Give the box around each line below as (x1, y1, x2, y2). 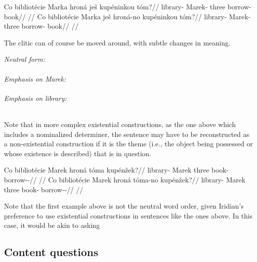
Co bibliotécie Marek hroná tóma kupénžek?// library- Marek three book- (4, 165, 229, 175)
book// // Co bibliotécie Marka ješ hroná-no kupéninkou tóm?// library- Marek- (4, 11, 251, 21)
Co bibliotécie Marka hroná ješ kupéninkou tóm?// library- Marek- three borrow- (4, 1, 252, 11)
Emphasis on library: (4, 92, 67, 103)
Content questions (4, 244, 98, 260)
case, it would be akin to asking (4, 220, 100, 230)
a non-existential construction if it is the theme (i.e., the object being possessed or (4, 138, 253, 149)
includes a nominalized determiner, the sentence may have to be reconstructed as (4, 129, 250, 139)
